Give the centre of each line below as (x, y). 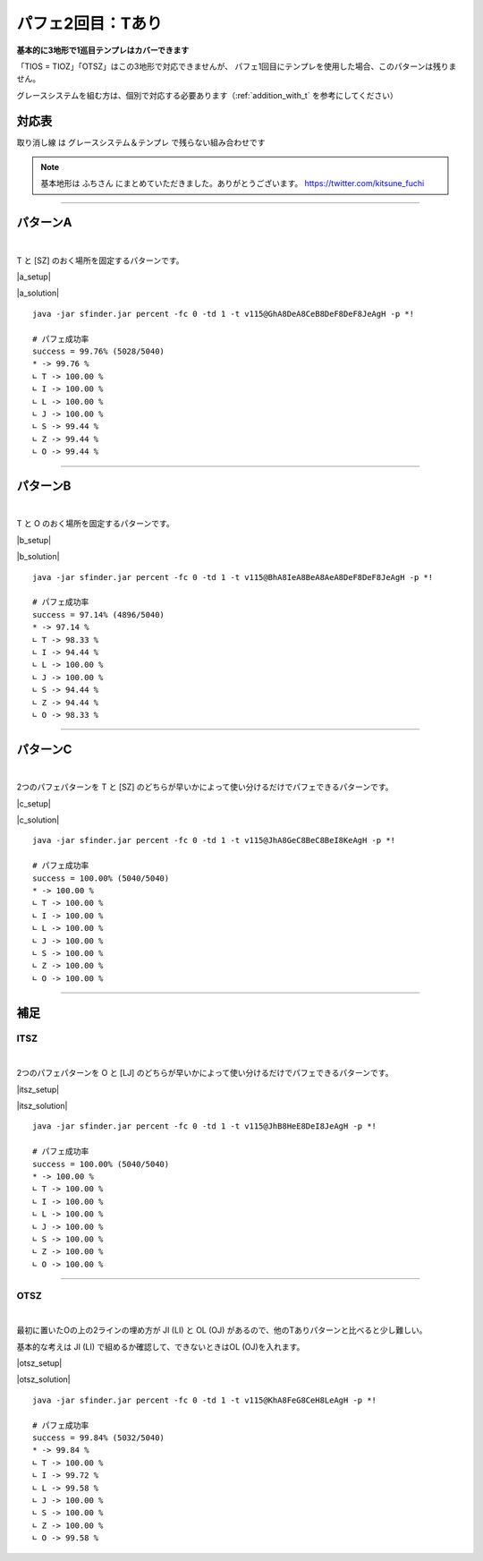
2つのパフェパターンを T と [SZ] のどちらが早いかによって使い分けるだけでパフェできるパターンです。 (205, 787)
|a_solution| (38, 293)
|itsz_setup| (38, 1089)
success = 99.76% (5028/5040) (99, 352)
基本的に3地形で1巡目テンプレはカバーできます (103, 50)
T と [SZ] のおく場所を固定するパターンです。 (100, 260)
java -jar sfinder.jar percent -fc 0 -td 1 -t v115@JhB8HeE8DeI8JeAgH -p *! (205, 1126)
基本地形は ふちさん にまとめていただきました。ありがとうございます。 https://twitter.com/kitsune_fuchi (233, 183)
